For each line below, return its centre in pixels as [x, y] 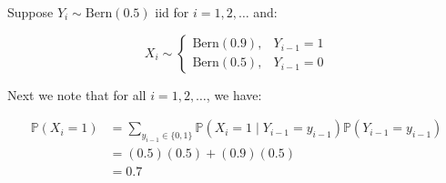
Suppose [30, 12]
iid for [172, 12]
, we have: [234, 94]
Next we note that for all [77, 94]
